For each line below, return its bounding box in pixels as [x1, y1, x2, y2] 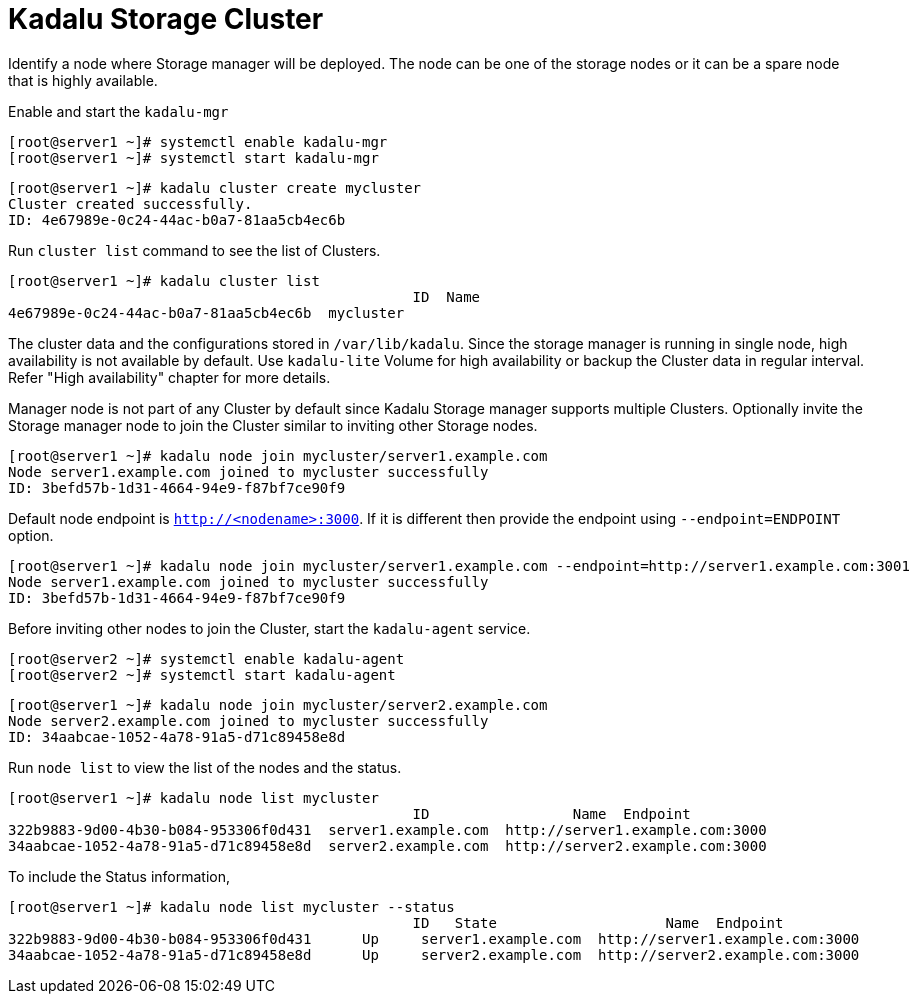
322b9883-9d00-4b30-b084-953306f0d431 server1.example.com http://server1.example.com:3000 [8, 821, 767, 838]
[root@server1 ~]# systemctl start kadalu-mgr [8, 149, 379, 166]
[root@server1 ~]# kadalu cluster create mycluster [8, 179, 422, 196]
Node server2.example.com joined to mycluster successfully [8, 712, 489, 729]
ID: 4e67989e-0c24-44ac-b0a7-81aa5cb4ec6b [8, 211, 346, 228]
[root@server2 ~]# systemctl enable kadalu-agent [8, 650, 405, 667]
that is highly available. [8, 71, 158, 89]
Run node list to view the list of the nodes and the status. [8, 758, 402, 776]
